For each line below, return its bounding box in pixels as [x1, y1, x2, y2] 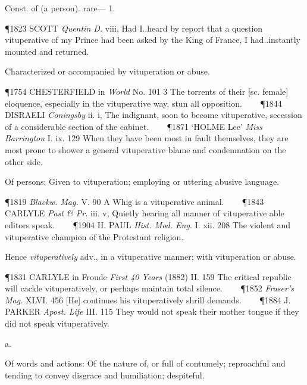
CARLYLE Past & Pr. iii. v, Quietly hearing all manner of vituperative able [5, 207, 284, 219]
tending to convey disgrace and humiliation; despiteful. [5, 368, 205, 381]
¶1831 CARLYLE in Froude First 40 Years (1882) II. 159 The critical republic [5, 270, 292, 282]
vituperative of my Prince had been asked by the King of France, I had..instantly [5, 33, 300, 46]
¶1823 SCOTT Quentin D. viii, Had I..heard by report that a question [5, 21, 263, 34]
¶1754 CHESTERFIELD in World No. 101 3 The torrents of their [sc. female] [5, 85, 289, 97]
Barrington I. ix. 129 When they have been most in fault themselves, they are [5, 132, 289, 144]
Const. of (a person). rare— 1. [5, 2, 115, 14]
